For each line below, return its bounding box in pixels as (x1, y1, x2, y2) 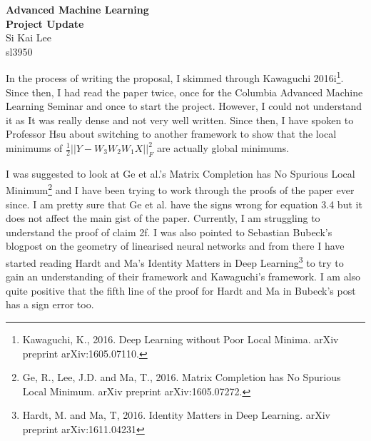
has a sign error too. (6, 297, 94, 312)
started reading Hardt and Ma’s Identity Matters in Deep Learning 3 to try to (6, 253, 344, 270)
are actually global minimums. (156, 141, 290, 155)
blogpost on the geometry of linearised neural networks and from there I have (6, 238, 345, 253)
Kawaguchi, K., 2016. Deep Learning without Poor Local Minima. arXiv (22, 332, 339, 347)
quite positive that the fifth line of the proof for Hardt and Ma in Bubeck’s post (6, 283, 356, 298)
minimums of (6, 141, 63, 155)
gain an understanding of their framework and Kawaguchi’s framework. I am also (6, 269, 361, 284)
